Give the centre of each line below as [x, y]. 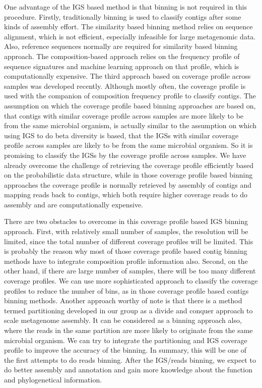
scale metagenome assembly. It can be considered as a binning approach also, [123, 320]
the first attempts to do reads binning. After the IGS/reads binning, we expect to [130, 359]
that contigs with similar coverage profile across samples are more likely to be [124, 115]
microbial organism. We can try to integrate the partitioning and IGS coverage [126, 340]
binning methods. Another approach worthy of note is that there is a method [123, 300]
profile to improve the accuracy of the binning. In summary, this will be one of [125, 350]
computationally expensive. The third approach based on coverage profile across [127, 76]
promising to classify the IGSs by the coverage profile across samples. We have [125, 155]
